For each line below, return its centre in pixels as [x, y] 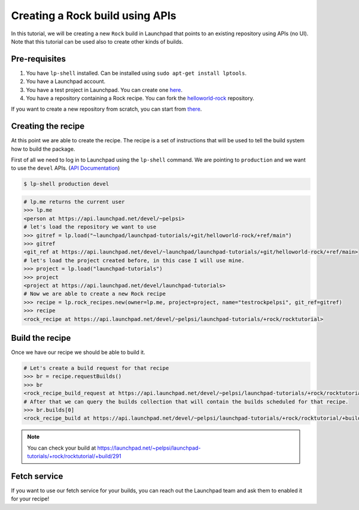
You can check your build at [62, 448]
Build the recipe [41, 338]
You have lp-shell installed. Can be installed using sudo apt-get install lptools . [136, 73]
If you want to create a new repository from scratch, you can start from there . [107, 109]
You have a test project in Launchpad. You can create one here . [104, 90]
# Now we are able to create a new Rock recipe [95, 294]
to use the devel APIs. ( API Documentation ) [66, 168]
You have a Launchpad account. [66, 81]
